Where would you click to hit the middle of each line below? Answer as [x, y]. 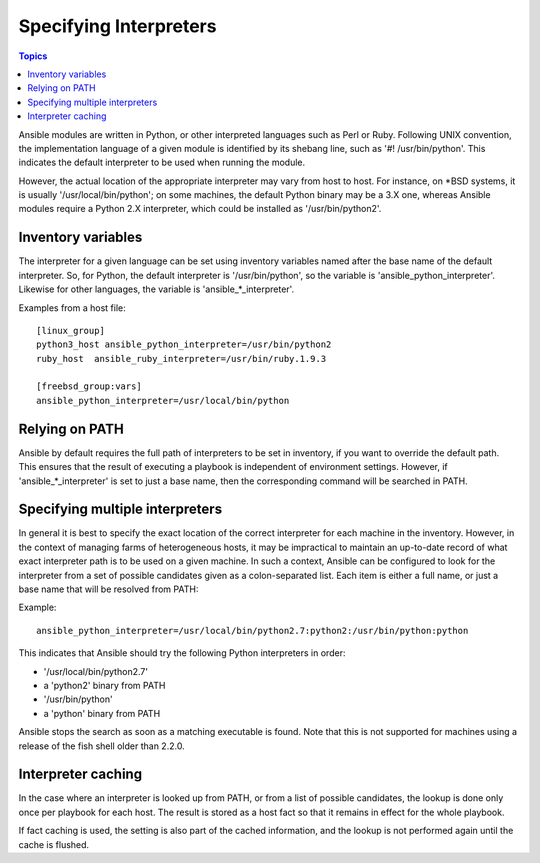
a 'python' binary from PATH [102, 713]
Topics [33, 56]
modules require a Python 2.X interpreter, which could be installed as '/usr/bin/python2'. [200, 209]
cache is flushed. [54, 844]
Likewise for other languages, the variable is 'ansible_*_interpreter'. [156, 289]
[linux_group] [70, 330]
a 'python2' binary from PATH [104, 685]
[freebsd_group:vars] [89, 386]
